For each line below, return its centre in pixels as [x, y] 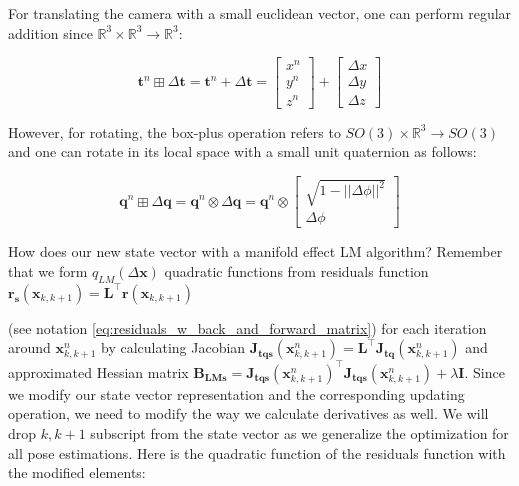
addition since [50, 32]
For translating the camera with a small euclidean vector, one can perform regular [260, 13]
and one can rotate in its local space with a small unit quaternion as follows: [242, 151]
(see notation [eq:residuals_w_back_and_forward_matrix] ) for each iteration [247, 327]
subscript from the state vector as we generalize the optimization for [299, 433]
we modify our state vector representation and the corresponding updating [236, 393]
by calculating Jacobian [173, 347]
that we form [48, 270]
